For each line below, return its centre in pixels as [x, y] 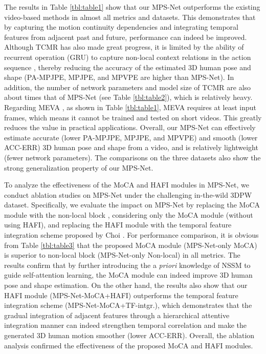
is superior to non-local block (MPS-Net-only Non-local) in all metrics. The [122, 255]
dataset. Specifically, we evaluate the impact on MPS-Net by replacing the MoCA [132, 205]
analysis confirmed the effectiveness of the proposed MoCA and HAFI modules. [129, 345]
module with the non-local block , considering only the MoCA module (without [129, 214]
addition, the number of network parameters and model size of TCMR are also [128, 87]
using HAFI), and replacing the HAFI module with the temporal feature [118, 225]
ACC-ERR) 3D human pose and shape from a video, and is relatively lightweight [131, 147]
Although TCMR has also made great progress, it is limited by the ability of [124, 47]
